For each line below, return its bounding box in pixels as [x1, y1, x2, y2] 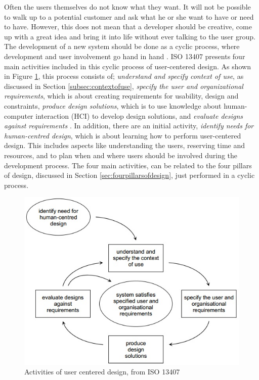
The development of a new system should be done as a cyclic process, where [4, 41, 240, 52]
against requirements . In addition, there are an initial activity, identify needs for [4, 120, 254, 131]
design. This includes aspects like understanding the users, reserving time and [4, 140, 245, 151]
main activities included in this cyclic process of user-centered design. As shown [4, 61, 251, 71]
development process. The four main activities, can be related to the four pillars [4, 160, 252, 170]
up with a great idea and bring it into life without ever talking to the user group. [4, 31, 255, 41]
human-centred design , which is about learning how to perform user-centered [4, 130, 241, 140]
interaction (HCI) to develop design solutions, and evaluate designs [35, 110, 243, 121]
